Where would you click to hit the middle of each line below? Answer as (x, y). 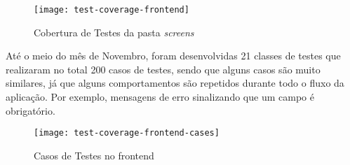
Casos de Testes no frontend (94, 155)
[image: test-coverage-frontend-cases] (127, 133)
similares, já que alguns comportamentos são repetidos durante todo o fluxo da (175, 83)
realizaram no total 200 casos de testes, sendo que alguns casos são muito (163, 69)
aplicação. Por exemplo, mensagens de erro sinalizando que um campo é (160, 97)
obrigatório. (31, 110)
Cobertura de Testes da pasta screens (114, 32)
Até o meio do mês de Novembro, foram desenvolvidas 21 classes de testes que (173, 56)
